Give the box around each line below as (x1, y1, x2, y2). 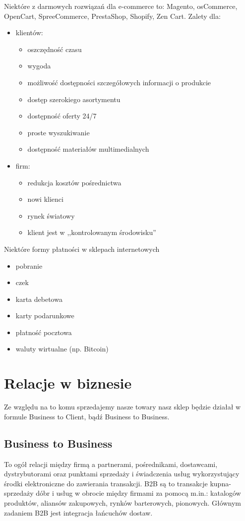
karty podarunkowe (15, 310, 74, 321)
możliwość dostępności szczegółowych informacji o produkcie (27, 77, 211, 87)
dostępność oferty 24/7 (27, 111, 97, 121)
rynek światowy (27, 210, 75, 221)
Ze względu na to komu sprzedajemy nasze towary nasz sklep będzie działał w (4, 402, 241, 412)
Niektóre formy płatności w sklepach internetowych (4, 243, 160, 254)
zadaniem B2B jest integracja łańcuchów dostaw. (4, 507, 153, 518)
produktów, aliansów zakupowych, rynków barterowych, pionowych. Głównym (4, 497, 241, 508)
